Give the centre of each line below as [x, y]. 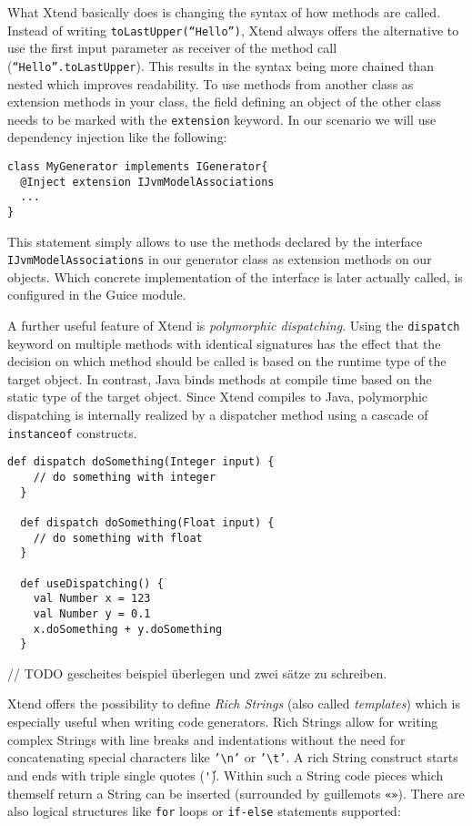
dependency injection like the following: [117, 137]
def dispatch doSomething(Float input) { [147, 522]
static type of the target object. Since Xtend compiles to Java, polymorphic [218, 397]
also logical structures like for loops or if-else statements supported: [204, 811]
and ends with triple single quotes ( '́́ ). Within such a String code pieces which [226, 775]
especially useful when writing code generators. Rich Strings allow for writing [223, 721]
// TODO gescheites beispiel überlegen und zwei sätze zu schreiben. [197, 673]
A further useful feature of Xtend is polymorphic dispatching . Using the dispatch [234, 325]
